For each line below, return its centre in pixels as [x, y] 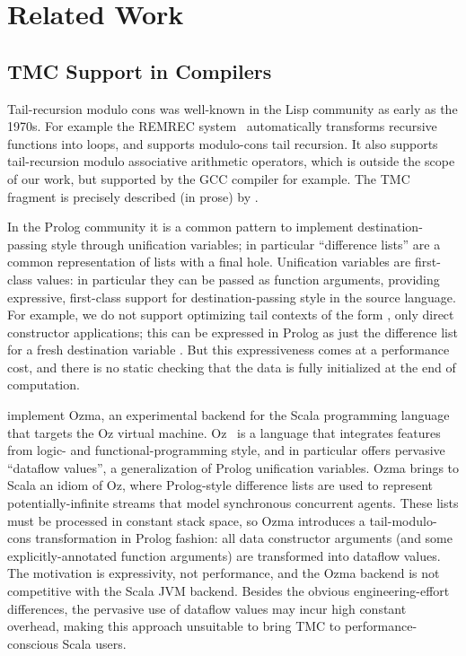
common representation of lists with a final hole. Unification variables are [209, 262]
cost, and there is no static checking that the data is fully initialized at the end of [232, 367]
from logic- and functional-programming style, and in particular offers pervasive [226, 450]
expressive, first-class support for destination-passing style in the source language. [232, 297]
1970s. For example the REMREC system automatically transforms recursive [222, 126]
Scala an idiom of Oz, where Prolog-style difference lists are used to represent [220, 485]
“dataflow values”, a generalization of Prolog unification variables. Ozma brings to [233, 467]
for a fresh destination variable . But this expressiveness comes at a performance [229, 350]
